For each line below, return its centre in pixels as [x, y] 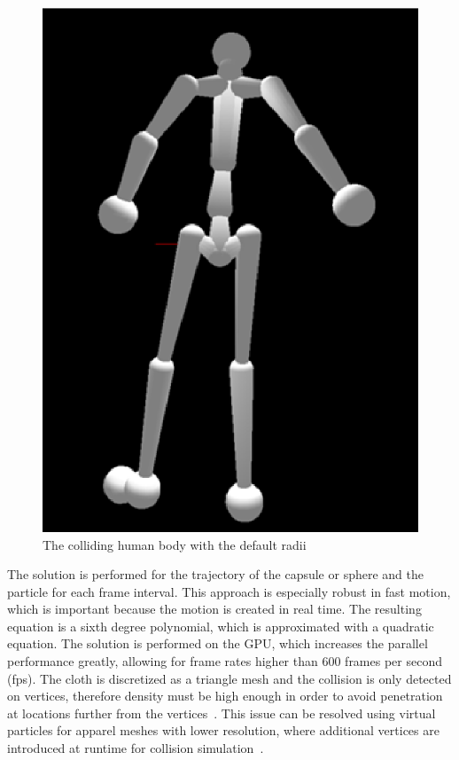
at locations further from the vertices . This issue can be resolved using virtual [222, 713]
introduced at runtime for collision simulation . [136, 748]
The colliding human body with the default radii [175, 544]
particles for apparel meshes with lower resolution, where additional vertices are [223, 730]
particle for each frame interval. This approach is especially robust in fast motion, [229, 591]
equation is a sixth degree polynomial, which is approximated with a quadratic [221, 626]
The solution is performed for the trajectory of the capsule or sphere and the [215, 574]
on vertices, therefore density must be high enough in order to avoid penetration [225, 696]
